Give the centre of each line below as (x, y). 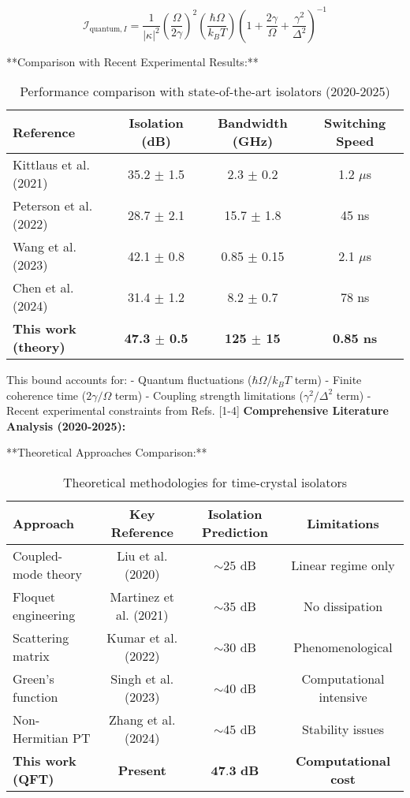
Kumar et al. (142, 638)
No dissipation (343, 606)
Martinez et (142, 597)
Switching (355, 123)
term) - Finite (328, 380)
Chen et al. (43, 288)
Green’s (34, 679)
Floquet (34, 597)
